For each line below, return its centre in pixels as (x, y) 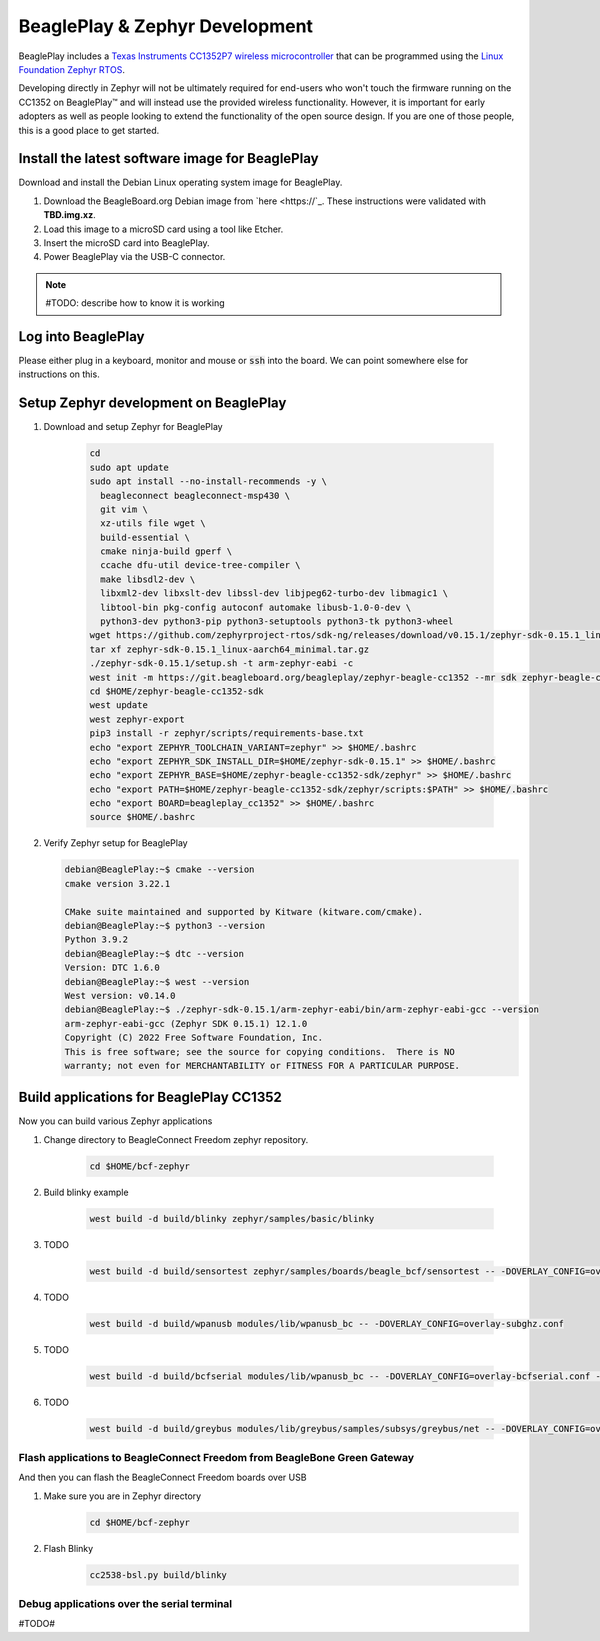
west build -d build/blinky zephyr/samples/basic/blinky (232, 1218)
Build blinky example (86, 1192)
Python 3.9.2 (96, 939)
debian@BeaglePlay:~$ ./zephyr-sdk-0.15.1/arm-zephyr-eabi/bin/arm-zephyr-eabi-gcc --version (302, 1009)
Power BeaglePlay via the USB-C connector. (134, 257)
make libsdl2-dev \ (148, 579)
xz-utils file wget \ (153, 523)
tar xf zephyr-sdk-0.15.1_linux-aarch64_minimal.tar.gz (229, 649)
